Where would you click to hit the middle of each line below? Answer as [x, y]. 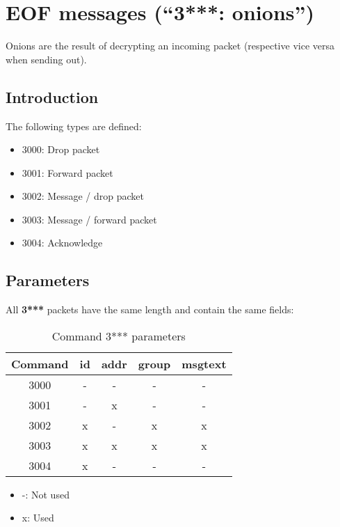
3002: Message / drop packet [83, 196]
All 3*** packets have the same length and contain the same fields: [150, 309]
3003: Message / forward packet [89, 219]
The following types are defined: [74, 126]
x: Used [38, 518]
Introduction [52, 96]
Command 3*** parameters [119, 336]
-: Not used [46, 494]
